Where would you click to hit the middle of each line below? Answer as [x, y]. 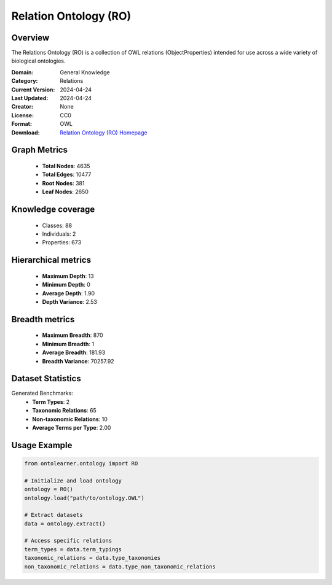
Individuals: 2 [59, 234]
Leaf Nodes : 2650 [65, 192]
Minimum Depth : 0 [66, 285]
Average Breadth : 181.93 [74, 352]
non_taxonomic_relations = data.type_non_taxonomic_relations [120, 567]
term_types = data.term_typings [73, 549]
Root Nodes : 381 [63, 183]
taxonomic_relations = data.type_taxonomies [93, 558]
